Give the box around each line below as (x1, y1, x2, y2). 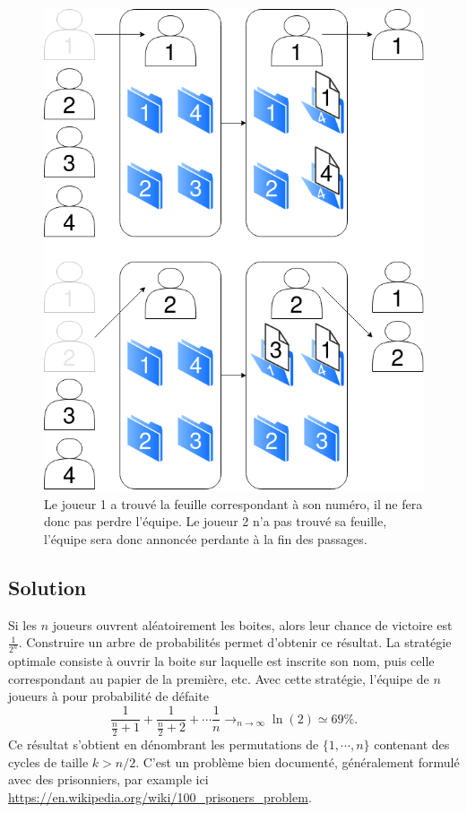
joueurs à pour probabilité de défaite (8, 687, 209, 705)
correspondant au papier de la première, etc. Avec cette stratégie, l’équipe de (8, 669, 429, 688)
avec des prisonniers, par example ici (8, 770, 209, 789)
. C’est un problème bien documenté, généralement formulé (135, 752, 460, 771)
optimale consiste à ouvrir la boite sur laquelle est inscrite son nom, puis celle (8, 652, 435, 670)
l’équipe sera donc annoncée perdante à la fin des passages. (44, 529, 368, 548)
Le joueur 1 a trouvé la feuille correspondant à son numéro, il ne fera (44, 494, 423, 513)
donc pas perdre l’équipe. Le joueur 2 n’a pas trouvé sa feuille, (44, 512, 387, 531)
